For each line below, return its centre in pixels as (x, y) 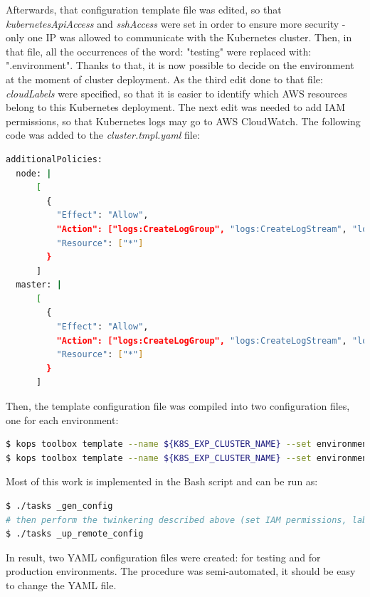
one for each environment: (62, 419)
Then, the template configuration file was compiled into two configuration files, (178, 406)
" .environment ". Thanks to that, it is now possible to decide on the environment (180, 65)
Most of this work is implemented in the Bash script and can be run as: (162, 481)
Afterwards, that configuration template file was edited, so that (144, 9)
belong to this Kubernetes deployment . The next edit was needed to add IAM (176, 107)
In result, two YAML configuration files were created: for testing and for (163, 557)
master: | (39, 285)
